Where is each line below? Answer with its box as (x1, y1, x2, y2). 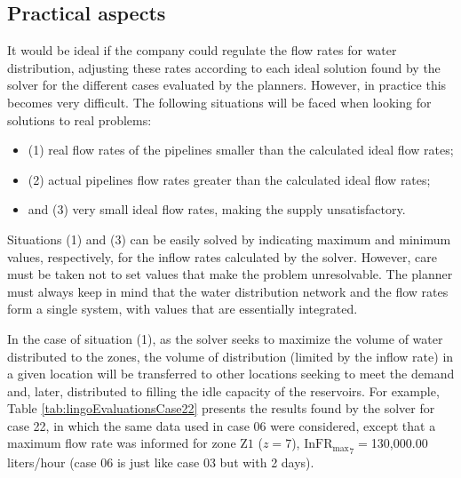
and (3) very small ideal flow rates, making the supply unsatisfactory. (28, 200, 406, 219)
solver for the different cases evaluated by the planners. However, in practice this (7, 76, 447, 94)
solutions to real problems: (7, 110, 152, 129)
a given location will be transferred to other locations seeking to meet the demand (7, 364, 455, 383)
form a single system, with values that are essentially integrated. (7, 299, 358, 318)
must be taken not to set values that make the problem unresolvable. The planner (7, 265, 453, 283)
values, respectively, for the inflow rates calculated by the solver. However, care (7, 247, 437, 266)
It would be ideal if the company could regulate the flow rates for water (7, 41, 397, 60)
